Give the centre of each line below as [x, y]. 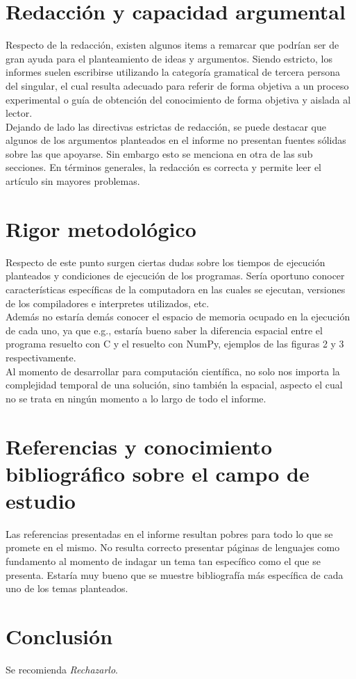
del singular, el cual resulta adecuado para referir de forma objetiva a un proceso [177, 85]
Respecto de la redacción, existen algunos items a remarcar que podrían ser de [172, 45]
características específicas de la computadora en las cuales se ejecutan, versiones [176, 289]
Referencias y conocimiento [139, 446]
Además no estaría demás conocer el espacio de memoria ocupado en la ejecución [178, 317]
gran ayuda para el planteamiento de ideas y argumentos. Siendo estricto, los [169, 58]
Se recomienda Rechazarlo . [62, 669]
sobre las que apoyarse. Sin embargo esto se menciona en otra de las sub [159, 153]
